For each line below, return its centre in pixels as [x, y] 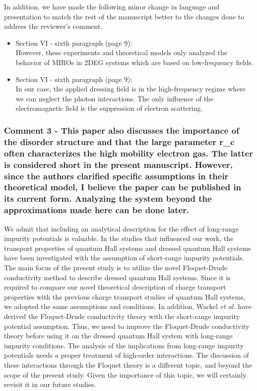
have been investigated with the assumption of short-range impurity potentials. [124, 258]
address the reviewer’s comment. [53, 26]
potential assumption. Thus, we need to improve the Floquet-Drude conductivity [127, 326]
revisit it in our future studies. [50, 384]
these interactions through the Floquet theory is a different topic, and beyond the [128, 364]
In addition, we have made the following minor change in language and [112, 6]
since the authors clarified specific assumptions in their [116, 176]
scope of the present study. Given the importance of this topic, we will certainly [125, 374]
